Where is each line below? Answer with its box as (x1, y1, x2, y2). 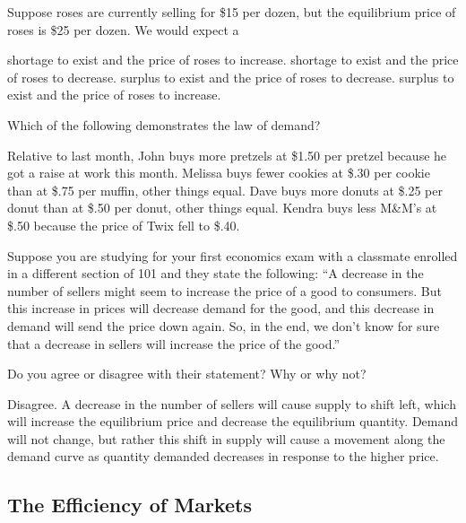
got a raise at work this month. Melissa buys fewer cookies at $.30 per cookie (7, 163, 430, 182)
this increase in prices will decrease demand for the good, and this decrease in (7, 299, 435, 318)
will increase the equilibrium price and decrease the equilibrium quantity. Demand (7, 412, 459, 431)
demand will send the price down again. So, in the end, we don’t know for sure (7, 316, 440, 335)
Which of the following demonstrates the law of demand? (7, 115, 321, 134)
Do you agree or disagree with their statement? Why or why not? (7, 364, 367, 383)
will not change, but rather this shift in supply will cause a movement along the (7, 429, 445, 448)
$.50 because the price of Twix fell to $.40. (7, 215, 240, 234)
